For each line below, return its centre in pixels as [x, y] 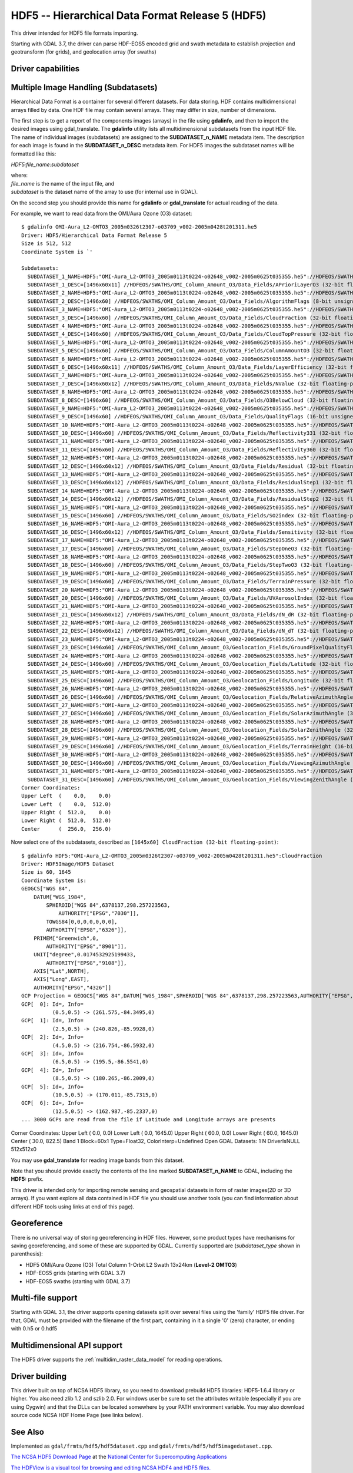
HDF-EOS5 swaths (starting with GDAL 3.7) [78, 1281]
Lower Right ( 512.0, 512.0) [66, 821]
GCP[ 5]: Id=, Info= [52, 1086]
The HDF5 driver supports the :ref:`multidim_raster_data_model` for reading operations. [117, 1360]
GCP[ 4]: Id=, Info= [52, 1070]
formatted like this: [34, 154]
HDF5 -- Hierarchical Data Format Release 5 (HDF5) [139, 15]
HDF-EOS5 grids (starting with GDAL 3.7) [76, 1273]
